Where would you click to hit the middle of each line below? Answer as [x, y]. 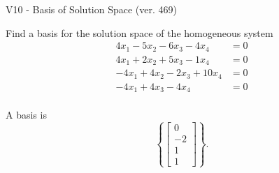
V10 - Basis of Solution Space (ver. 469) [91, 9]
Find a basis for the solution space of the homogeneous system [139, 32]
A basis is [26, 115]
